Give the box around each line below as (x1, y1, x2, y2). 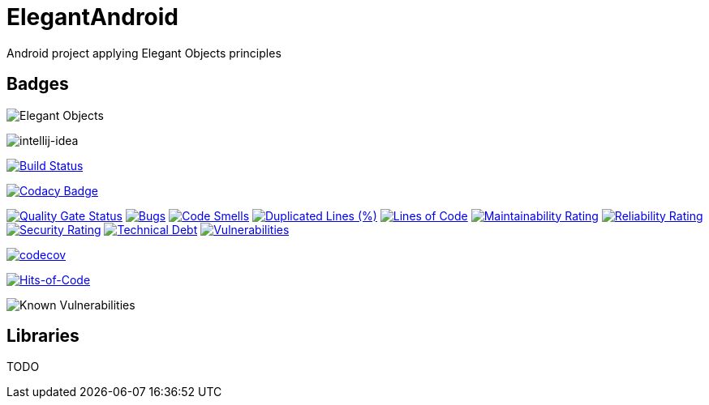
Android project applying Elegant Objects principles (6, 45, 281, 60)
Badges (6, 74, 69, 95)
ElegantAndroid (6, 3, 179, 31)
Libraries (6, 326, 79, 347)
